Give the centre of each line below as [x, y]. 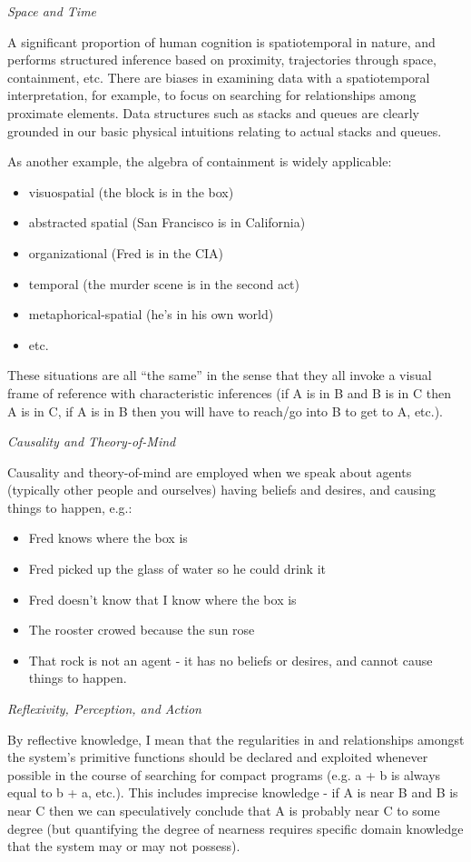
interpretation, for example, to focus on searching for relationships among [212, 95]
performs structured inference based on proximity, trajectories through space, [222, 60]
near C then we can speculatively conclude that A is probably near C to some [224, 810]
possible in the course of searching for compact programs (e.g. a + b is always [224, 774]
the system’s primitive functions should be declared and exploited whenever [218, 757]
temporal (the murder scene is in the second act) [164, 283]
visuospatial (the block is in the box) [131, 191]
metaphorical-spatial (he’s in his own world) [151, 314]
